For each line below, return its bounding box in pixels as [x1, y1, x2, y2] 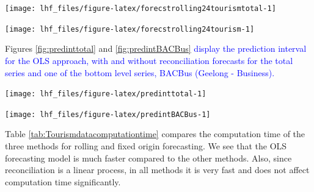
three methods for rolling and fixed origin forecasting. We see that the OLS [5, 140, 287, 152]
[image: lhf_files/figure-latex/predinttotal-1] [5, 90, 206, 99]
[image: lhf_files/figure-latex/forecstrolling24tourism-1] [5, 24, 255, 34]
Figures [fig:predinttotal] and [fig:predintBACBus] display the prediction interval [5, 42, 307, 55]
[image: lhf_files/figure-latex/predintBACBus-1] [5, 110, 211, 119]
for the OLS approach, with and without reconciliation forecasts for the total [5, 54, 293, 66]
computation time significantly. [5, 175, 121, 188]
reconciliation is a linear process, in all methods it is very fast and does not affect [5, 163, 310, 176]
